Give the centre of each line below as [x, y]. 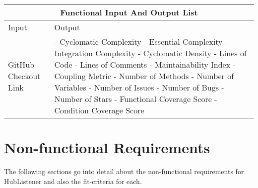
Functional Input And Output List [129, 12]
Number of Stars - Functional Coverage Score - [136, 99]
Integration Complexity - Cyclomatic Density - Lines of [150, 53]
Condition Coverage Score [99, 110]
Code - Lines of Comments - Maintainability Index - [145, 64]
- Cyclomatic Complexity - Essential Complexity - [141, 42]
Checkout [24, 76]
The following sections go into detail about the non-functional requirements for [124, 171]
